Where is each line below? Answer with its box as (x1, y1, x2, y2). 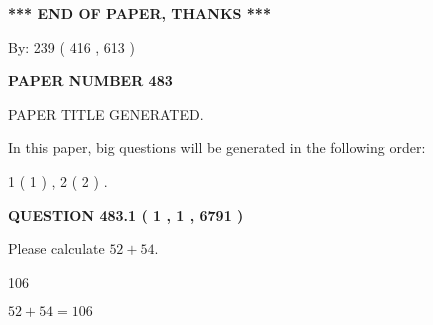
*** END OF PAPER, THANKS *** (8, 3, 271, 23)
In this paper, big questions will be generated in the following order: (8, 137, 426, 158)
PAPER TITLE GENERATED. (8, 103, 204, 124)
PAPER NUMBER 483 (8, 70, 173, 91)
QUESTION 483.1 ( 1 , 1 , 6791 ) (8, 204, 244, 225)
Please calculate (8, 238, 105, 259)
